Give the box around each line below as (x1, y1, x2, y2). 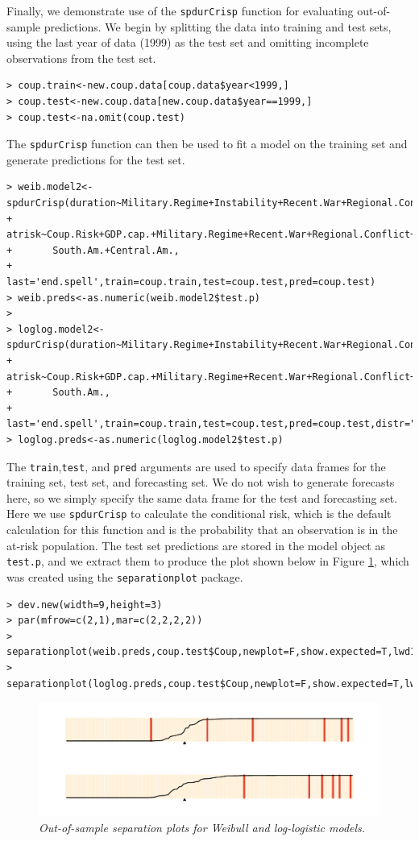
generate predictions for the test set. (6, 151, 185, 168)
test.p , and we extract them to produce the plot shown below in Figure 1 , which (6, 553, 409, 570)
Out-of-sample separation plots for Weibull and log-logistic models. (39, 818, 366, 835)
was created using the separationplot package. (6, 568, 243, 585)
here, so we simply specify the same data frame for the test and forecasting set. (6, 489, 398, 506)
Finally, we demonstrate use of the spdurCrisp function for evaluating (6, 2, 354, 19)
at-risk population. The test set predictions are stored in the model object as (6, 536, 385, 553)
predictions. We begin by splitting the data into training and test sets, (44, 18, 392, 35)
